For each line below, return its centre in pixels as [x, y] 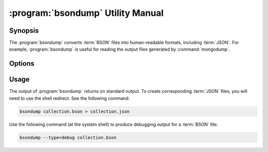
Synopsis [24, 31]
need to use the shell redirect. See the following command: [69, 98]
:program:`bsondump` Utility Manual [86, 13]
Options [22, 64]
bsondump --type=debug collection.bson [68, 137]
